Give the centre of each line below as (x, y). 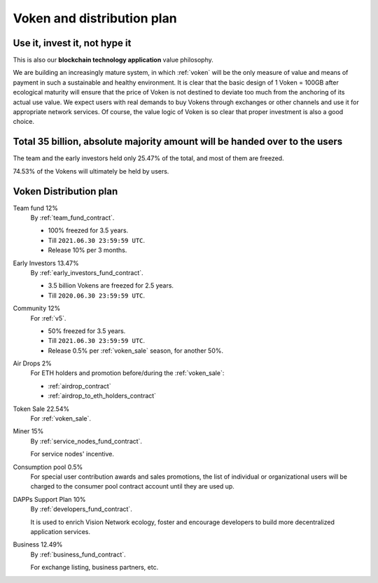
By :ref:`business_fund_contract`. (78, 554)
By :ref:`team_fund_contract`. (72, 218)
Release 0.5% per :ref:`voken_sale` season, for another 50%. (136, 351)
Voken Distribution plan (65, 191)
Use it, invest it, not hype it (72, 43)
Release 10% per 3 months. (87, 250)
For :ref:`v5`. (48, 318)
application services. (61, 531)
